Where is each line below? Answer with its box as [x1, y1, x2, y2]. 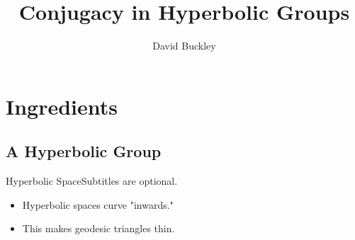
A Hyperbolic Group [6, 140, 162, 162]
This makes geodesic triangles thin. [22, 221, 175, 236]
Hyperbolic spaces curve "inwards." [22, 197, 174, 212]
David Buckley [152, 38, 216, 53]
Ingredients [6, 91, 118, 120]
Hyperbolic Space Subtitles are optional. [6, 173, 178, 188]
